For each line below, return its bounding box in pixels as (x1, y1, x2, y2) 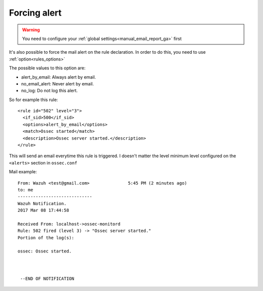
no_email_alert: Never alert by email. (21, 81, 94, 86)
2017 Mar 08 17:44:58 (18, 208, 69, 213)
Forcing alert (9, 7, 62, 18)
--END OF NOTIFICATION (20, 276, 75, 282)
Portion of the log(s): (18, 235, 75, 240)
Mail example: (9, 169, 37, 175)
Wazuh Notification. (18, 201, 67, 206)
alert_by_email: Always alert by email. (21, 74, 96, 80)
